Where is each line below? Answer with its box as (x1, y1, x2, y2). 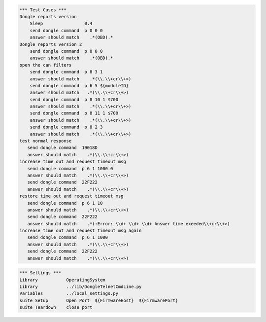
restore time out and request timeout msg (19, 193, 124, 199)
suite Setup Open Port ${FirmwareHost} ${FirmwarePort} (19, 297, 178, 303)
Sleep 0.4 (30, 21, 93, 27)
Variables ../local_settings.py (19, 291, 118, 296)
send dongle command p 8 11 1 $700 (30, 110, 118, 116)
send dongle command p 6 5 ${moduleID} (30, 83, 129, 88)
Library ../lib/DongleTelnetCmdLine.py (19, 284, 142, 289)
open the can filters (19, 62, 72, 68)
